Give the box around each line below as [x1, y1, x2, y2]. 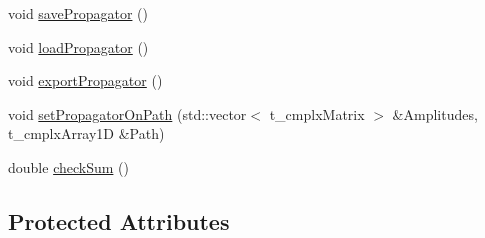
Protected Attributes [8, 205, 230, 236]
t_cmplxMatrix [269, 103, 365, 124]
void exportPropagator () [8, 70, 163, 91]
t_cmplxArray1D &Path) [8, 123, 165, 144]
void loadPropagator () [8, 36, 149, 57]
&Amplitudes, [392, 103, 478, 124]
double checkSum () [8, 156, 129, 177]
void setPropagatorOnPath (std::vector [8, 103, 247, 124]
